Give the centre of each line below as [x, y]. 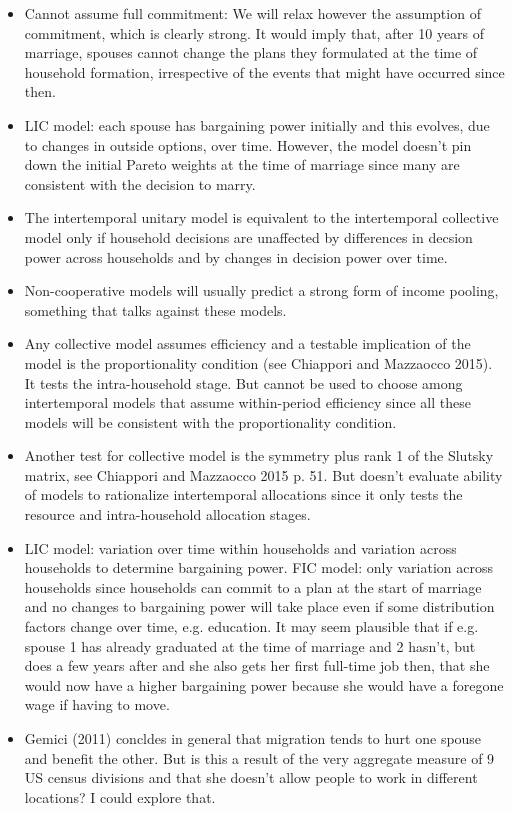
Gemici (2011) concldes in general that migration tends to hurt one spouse [253, 738]
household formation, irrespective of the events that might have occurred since [264, 71]
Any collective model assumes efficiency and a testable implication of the [247, 343]
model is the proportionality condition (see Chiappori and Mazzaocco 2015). [258, 362]
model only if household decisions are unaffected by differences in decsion [248, 236]
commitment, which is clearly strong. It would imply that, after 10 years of [254, 32]
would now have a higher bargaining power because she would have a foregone [264, 684]
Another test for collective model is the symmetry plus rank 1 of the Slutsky [259, 455]
